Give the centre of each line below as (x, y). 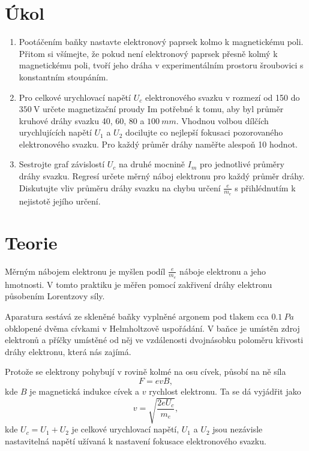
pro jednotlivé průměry (242, 164)
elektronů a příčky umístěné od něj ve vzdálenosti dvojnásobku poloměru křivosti (154, 340)
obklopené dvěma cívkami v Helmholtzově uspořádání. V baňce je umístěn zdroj (152, 328)
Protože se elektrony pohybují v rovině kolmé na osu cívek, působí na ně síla (145, 372)
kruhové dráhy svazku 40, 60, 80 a (82, 120)
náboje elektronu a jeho (223, 271)
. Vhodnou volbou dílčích (222, 120)
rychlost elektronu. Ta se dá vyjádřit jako (225, 391)
